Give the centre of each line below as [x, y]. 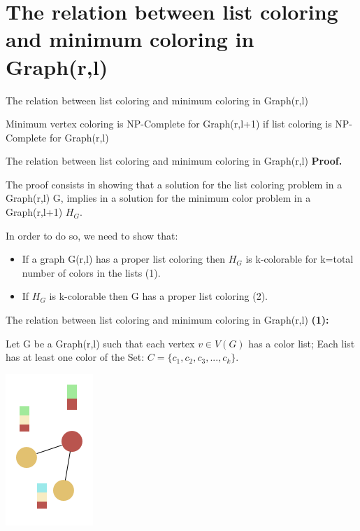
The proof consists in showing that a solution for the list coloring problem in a [174, 184]
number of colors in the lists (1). [91, 272]
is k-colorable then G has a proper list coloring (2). [158, 296]
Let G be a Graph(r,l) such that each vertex [100, 343]
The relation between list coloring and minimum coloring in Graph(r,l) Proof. [174, 161]
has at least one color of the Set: [75, 357]
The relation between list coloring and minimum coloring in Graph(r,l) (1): [167, 320]
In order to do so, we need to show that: [92, 235]
